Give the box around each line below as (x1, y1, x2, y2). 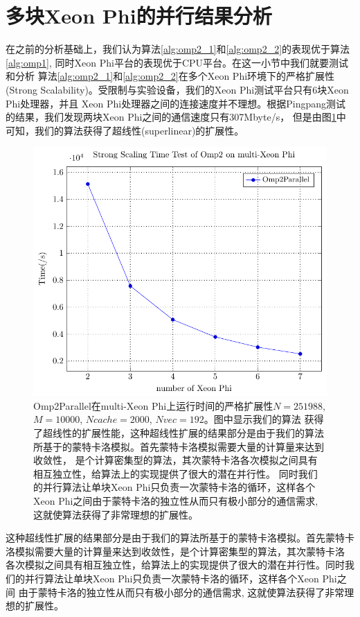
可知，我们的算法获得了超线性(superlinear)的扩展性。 (6, 123, 244, 137)
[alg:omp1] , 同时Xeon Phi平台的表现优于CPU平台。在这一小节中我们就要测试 (6, 55, 349, 69)
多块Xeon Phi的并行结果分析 (6, 1, 272, 30)
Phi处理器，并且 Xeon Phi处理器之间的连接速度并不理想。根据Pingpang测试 (6, 96, 346, 110)
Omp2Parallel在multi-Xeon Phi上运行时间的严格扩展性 (33, 398, 273, 412)
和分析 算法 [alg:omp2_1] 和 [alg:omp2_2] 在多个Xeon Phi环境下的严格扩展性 (6, 69, 335, 83)
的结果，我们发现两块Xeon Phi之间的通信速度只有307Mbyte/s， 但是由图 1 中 (6, 110, 346, 124)
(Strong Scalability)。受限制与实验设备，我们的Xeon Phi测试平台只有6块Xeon (6, 82, 349, 96)
